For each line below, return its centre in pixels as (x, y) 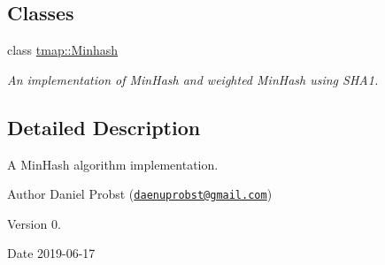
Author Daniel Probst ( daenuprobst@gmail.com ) (140, 194)
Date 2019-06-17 (51, 253)
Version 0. (34, 223)
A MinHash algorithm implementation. (113, 164)
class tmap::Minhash (63, 50)
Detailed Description (104, 127)
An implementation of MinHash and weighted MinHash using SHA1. (193, 79)
